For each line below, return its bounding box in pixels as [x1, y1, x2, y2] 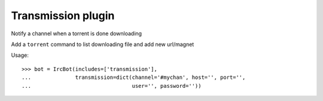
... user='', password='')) [22, 82, 202, 89]
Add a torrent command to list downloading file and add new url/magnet [11, 41, 194, 48]
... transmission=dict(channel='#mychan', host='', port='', [22, 74, 246, 81]
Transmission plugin [11, 9, 115, 22]
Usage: [11, 51, 29, 59]
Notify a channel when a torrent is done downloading [11, 30, 142, 37]
